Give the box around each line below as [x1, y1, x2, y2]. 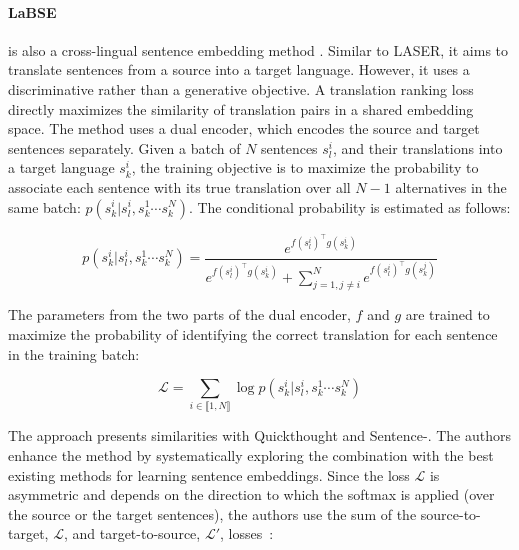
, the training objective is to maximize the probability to [131, 157, 479, 178]
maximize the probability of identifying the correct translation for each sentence [8, 323, 498, 344]
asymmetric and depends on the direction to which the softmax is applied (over [8, 484, 495, 505]
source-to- [420, 503, 481, 524]
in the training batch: [8, 343, 140, 364]
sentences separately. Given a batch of [8, 137, 241, 158]
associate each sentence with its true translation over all [8, 176, 351, 197]
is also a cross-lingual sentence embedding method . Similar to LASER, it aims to [8, 39, 509, 60]
